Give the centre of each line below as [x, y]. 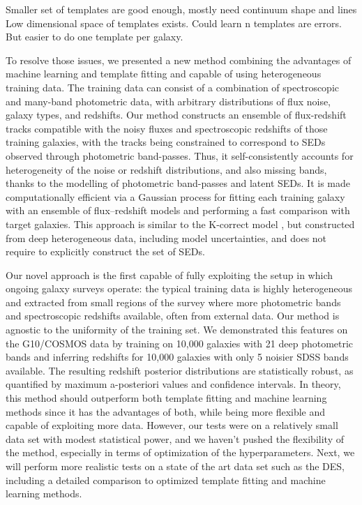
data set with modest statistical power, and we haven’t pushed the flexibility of [175, 438]
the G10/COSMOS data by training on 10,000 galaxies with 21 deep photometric [180, 343]
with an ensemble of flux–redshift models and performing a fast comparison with [178, 210]
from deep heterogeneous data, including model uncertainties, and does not [166, 238]
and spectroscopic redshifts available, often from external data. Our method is [173, 316]
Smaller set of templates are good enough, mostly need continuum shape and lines [181, 9]
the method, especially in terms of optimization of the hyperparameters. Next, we [180, 452]
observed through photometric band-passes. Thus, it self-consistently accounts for [180, 155]
